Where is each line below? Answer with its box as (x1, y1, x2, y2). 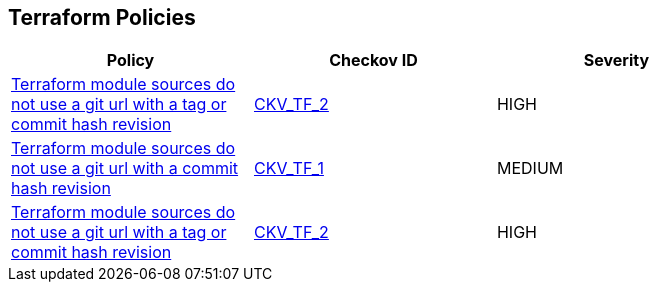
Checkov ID (329, 50, 418, 71)
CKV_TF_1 (253, 158, 324, 179)
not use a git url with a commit (11, 158, 239, 179)
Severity (583, 50, 650, 71)
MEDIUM (496, 158, 564, 179)
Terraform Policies (8, 5, 196, 30)
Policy (106, 50, 155, 71)
